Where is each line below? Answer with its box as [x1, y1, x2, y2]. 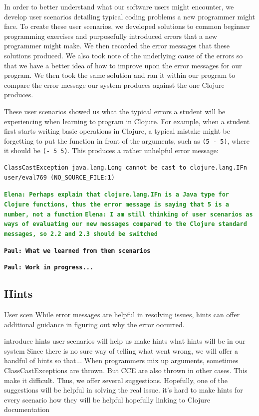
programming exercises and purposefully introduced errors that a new [4, 30, 217, 41]
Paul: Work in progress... [4, 264, 93, 271]
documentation [4, 404, 50, 415]
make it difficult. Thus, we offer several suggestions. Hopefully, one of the [4, 375, 228, 385]
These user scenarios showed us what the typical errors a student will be [4, 106, 226, 116]
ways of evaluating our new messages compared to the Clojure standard [4, 220, 247, 228]
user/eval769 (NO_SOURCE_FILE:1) [4, 174, 115, 181]
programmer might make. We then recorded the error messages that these [4, 40, 230, 51]
